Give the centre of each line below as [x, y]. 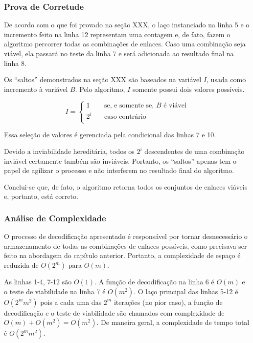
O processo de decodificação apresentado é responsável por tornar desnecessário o [126, 236]
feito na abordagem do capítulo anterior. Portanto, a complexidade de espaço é [122, 255]
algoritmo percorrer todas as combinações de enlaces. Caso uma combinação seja [125, 44]
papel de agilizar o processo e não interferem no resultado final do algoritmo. [119, 170]
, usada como [226, 79]
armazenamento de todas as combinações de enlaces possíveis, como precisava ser [126, 246]
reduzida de [21, 265]
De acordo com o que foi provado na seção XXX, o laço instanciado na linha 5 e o [127, 25]
